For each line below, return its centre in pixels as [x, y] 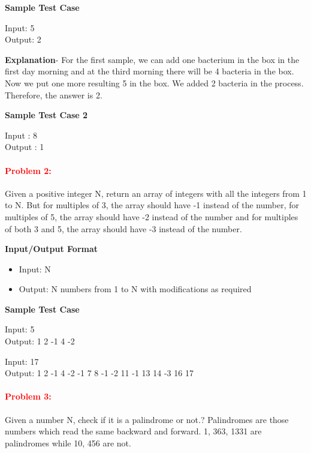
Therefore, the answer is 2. [54, 94]
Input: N [35, 268]
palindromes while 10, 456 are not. [68, 442]
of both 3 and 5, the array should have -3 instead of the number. [123, 228]
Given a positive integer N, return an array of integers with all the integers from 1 [156, 193]
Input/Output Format [52, 249]
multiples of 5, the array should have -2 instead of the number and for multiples [152, 216]
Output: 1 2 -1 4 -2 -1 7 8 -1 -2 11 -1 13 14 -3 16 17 [99, 373]
